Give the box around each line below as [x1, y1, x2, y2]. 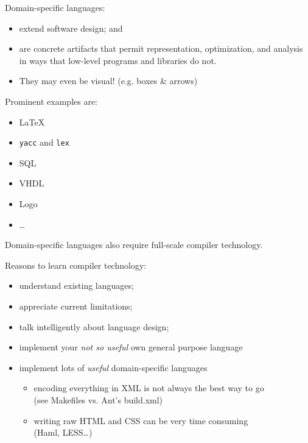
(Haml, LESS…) [33, 426, 93, 439]
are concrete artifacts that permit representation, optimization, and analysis [19, 42, 303, 55]
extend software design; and [19, 21, 123, 34]
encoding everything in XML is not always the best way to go [33, 381, 264, 394]
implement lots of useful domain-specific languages [19, 361, 208, 374]
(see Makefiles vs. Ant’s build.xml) [33, 393, 163, 406]
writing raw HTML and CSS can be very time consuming [33, 414, 248, 427]
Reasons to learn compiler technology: [5, 258, 147, 271]
